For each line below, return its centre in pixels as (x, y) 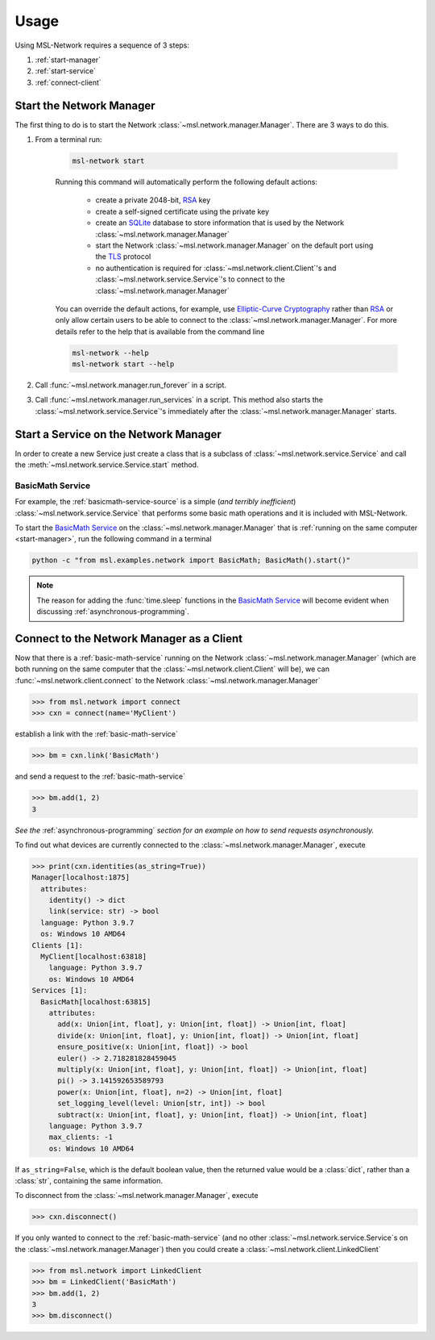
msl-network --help (110, 353)
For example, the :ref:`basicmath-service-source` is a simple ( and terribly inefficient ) (155, 502)
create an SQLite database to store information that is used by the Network (220, 223)
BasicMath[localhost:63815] (96, 1002)
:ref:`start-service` (66, 71)
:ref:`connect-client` (68, 82)
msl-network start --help (123, 364)
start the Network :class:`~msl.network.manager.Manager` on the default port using (234, 245)
